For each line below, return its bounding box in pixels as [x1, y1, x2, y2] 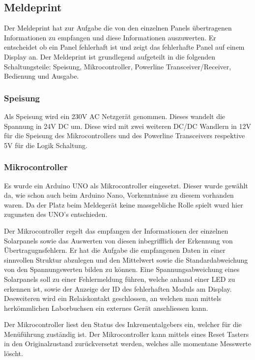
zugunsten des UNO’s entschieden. [4, 209, 108, 219]
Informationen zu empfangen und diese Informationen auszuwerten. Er [4, 32, 216, 42]
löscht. [4, 348, 23, 359]
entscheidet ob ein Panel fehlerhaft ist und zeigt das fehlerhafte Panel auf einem [4, 42, 245, 52]
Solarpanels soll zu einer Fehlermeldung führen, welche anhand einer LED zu [4, 273, 235, 284]
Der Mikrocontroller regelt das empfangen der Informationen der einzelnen [4, 225, 228, 236]
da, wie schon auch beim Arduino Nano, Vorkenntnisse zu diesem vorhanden [4, 190, 234, 200]
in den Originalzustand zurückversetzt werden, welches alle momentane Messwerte [4, 338, 251, 349]
